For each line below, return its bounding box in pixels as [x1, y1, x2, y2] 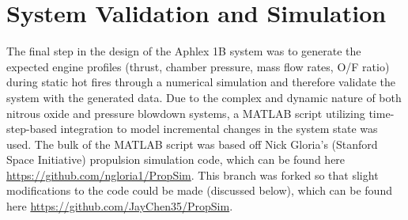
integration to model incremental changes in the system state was [60, 120, 378, 137]
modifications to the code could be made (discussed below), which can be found [6, 182, 392, 199]
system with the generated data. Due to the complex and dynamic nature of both [6, 89, 402, 105]
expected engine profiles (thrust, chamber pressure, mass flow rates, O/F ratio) [6, 58, 390, 74]
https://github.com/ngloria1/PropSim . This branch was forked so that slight [6, 166, 379, 183]
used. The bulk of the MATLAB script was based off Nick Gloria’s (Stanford [6, 135, 378, 152]
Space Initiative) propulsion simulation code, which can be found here [6, 151, 346, 168]
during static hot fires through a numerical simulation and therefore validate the [6, 74, 396, 90]
